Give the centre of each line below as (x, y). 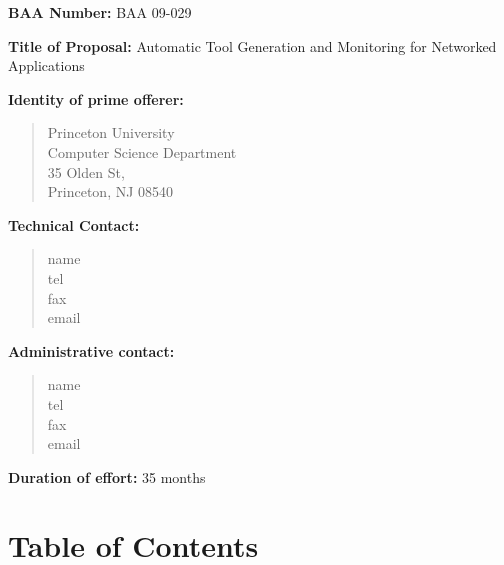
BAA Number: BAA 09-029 (100, 12)
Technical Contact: (74, 224)
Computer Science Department (142, 151)
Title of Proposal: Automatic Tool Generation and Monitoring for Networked (252, 45)
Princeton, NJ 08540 (110, 191)
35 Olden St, (86, 171)
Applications (46, 65)
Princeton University (111, 132)
